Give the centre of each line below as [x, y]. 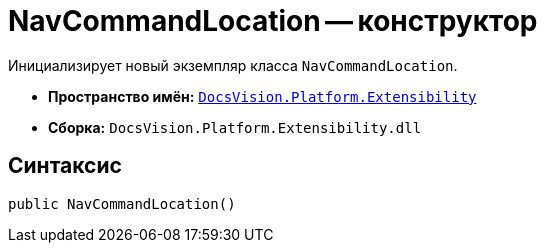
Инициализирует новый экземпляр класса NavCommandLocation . [233, 65]
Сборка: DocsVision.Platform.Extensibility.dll [235, 127]
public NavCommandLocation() [122, 203]
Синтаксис [65, 166]
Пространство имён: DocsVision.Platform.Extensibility [262, 96]
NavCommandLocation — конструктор [273, 21]
